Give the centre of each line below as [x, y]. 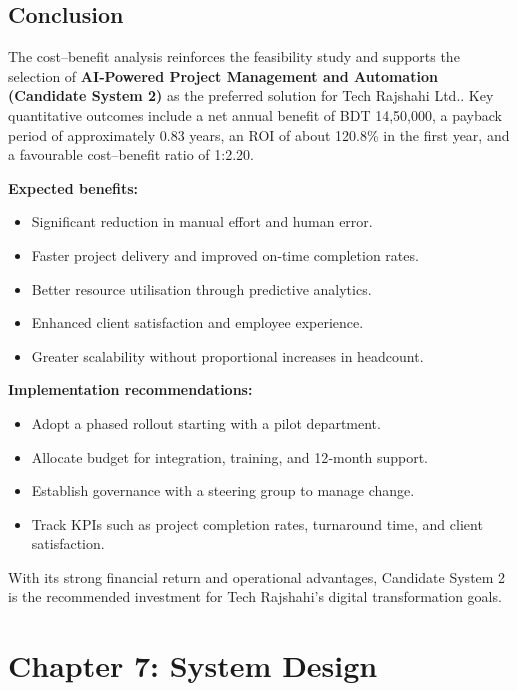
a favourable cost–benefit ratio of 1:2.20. [131, 154]
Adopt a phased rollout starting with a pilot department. [206, 422]
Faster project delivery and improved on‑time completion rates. [225, 254]
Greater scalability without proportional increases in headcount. [227, 355]
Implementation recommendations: [130, 389]
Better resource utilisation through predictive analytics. [201, 288]
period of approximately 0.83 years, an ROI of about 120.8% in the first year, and [259, 134]
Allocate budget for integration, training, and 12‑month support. [229, 456]
